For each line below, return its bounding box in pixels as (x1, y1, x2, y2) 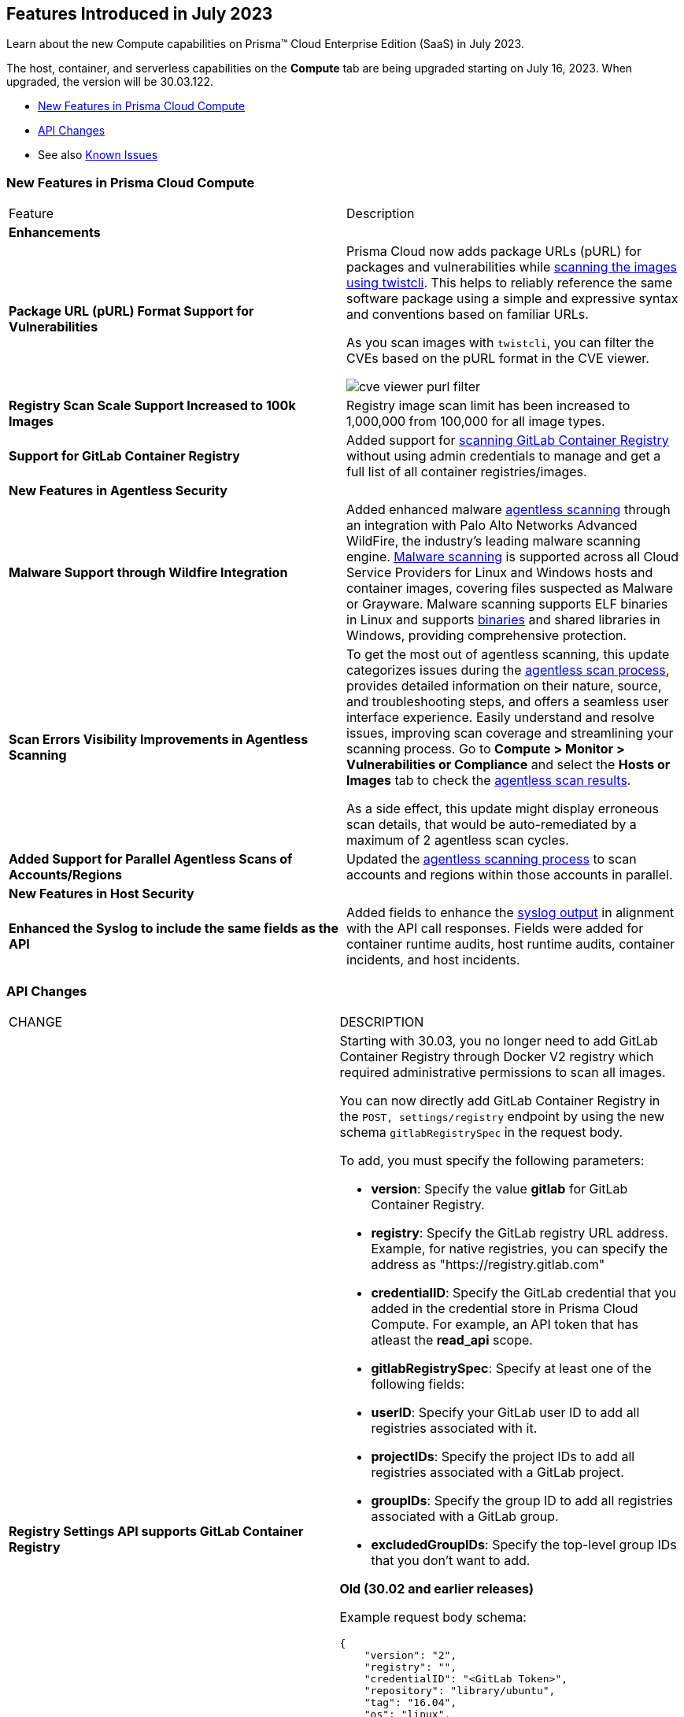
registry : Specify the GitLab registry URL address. (371, 1224, 668, 1241)
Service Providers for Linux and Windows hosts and (346, 564, 653, 581)
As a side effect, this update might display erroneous (346, 801, 659, 817)
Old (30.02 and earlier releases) (339, 1580, 534, 1597)
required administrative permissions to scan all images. (339, 1064, 666, 1080)
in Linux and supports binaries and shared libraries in (346, 612, 660, 628)
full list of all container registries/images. (346, 464, 587, 480)
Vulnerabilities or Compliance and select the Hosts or (346, 757, 671, 773)
